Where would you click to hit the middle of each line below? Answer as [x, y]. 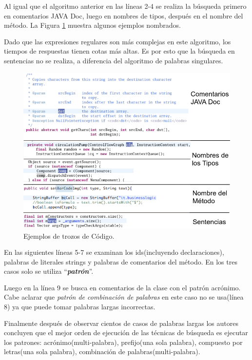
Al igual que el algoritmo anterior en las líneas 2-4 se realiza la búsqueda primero [125, 6]
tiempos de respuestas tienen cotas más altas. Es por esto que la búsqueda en [119, 51]
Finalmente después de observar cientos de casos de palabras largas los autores [121, 323]
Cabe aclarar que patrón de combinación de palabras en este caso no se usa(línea [124, 297]
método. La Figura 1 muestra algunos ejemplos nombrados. [92, 25]
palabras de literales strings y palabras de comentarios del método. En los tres [121, 261]
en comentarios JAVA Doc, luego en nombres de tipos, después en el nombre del [124, 15]
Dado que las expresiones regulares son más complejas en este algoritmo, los [117, 41]
